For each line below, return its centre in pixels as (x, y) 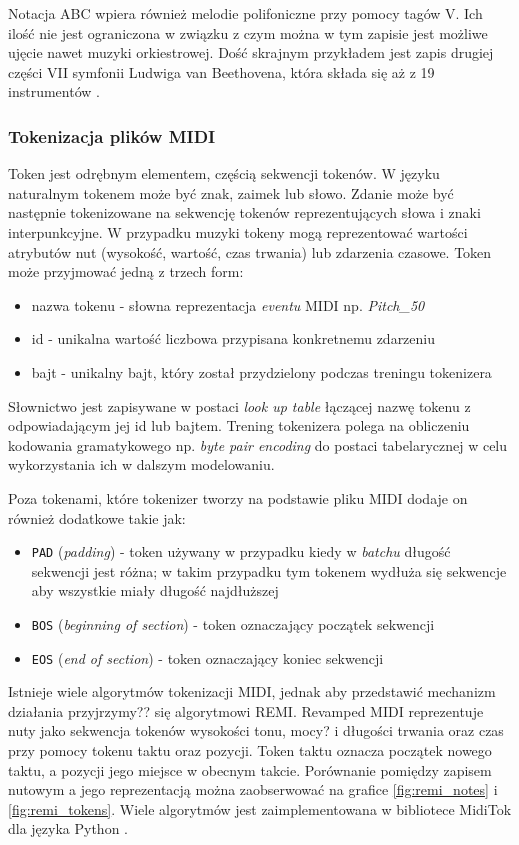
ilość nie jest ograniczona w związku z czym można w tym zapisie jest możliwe (248, 32)
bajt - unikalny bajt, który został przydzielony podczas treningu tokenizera (261, 371)
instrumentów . (54, 91)
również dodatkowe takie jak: (97, 517)
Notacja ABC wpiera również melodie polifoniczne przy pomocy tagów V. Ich (245, 13)
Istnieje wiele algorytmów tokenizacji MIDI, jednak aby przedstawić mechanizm (252, 691)
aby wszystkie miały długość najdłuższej (155, 590)
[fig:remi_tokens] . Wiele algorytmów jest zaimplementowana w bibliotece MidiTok (260, 808)
